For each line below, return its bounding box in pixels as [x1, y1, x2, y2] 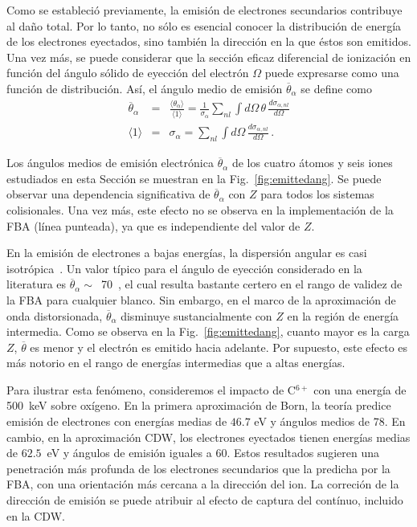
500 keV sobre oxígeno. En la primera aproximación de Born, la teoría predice [6, 397, 391, 414]
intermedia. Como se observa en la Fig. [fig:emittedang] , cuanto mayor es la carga [6, 323, 410, 340]
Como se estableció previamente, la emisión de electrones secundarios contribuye [6, 2, 403, 18]
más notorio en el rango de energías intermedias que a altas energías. [6, 354, 345, 371]
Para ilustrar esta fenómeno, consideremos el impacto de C [6, 381, 296, 398]
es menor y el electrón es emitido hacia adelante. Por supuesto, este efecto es [30, 338, 408, 355]
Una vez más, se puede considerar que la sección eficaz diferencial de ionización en [6, 48, 411, 65]
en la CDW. [6, 507, 65, 524]
